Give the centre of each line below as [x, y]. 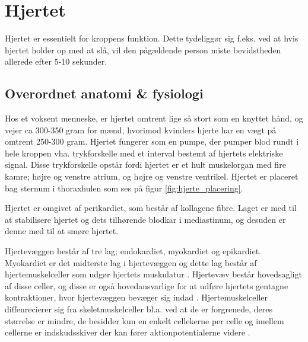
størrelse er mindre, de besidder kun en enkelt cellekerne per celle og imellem [145, 320]
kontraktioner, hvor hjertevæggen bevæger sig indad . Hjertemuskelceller [136, 297]
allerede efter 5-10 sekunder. [56, 61]
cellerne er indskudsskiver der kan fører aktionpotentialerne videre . [128, 332]
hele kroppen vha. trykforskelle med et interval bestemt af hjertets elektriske [144, 153]
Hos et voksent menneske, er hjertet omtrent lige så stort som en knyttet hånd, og [154, 118]
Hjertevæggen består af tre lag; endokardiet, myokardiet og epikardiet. [133, 251]
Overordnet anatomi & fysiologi [104, 93]
